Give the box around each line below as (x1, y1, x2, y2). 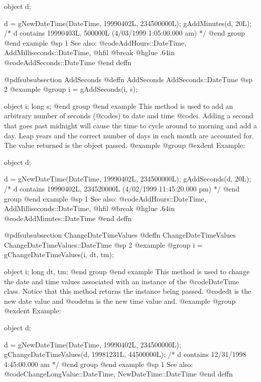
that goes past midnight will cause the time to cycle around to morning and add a (4, 120, 257, 130)
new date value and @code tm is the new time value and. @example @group (4, 295, 236, 306)
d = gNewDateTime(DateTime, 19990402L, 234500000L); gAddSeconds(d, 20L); (4, 173, 251, 184)
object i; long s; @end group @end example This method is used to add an (4, 100, 233, 111)
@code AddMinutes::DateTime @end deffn (4, 213, 132, 223)
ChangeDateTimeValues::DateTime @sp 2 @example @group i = (4, 239, 203, 250)
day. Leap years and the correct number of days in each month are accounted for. (4, 130, 254, 140)
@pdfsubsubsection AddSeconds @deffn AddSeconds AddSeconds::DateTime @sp (4, 74, 252, 84)
